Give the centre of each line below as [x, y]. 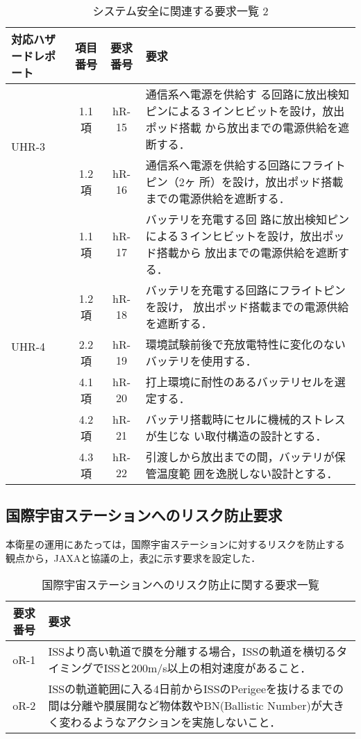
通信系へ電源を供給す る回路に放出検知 [247, 94]
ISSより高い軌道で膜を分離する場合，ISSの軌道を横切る [192, 651]
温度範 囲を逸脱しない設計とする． [247, 473]
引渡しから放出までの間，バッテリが [240, 457]
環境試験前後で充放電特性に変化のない [245, 344]
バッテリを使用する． [201, 361]
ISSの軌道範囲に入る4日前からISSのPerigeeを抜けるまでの [196, 689]
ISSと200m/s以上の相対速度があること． [208, 668]
